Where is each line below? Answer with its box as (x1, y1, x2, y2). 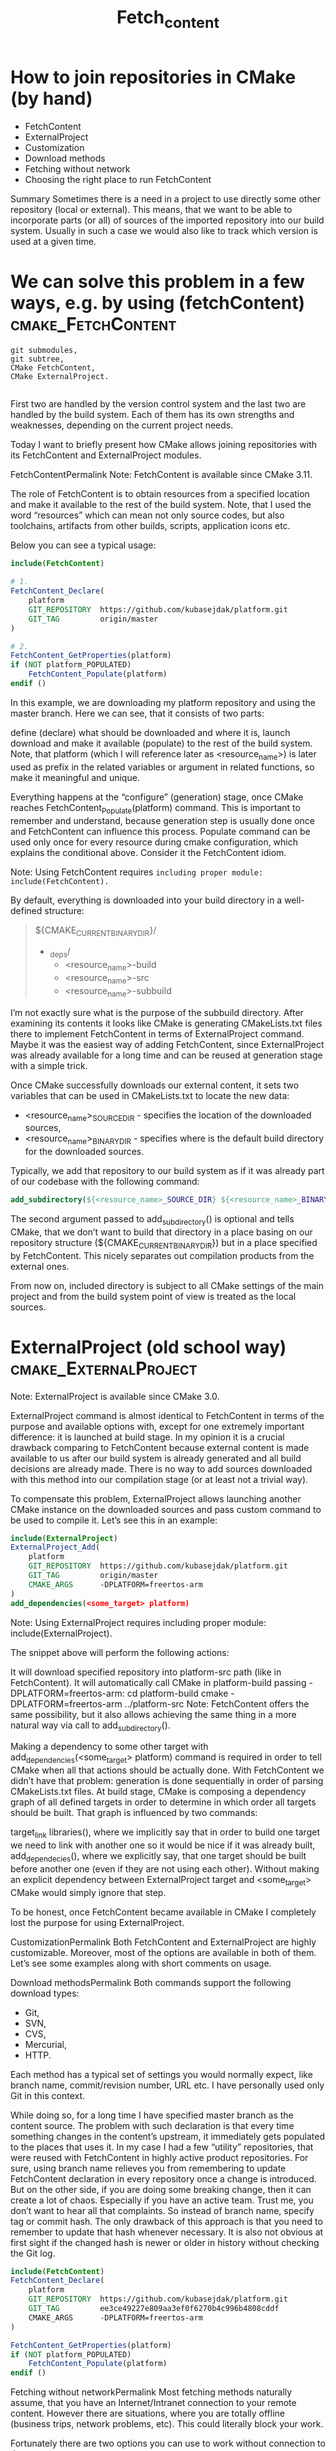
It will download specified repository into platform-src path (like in (10, 1666, 282, 1678)
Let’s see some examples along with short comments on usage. (10, 1957, 272, 1969)
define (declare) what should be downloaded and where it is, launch (10, 726, 291, 738)
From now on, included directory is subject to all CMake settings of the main (10, 1279, 324, 1291)
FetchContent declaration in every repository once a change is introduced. (10, 2172, 317, 2185)
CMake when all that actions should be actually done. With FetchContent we (10, 1764, 325, 1776)
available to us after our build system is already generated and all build (10, 1452, 302, 1464)
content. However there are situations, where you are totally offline (10, 2407, 286, 2420)
